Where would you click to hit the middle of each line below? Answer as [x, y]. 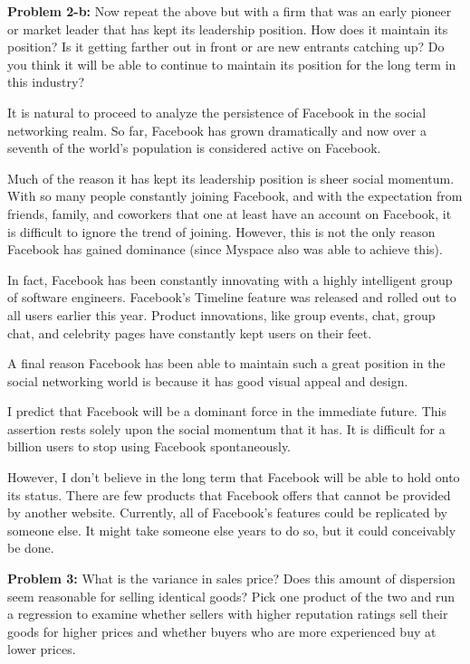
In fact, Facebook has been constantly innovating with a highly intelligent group [230, 279]
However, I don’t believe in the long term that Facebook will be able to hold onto [234, 477]
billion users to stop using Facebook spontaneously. [149, 446]
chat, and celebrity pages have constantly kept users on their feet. [190, 332]
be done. [31, 548]
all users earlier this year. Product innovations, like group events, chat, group [221, 314]
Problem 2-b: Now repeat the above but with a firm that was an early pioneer [230, 11]
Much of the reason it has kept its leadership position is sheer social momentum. [231, 178]
